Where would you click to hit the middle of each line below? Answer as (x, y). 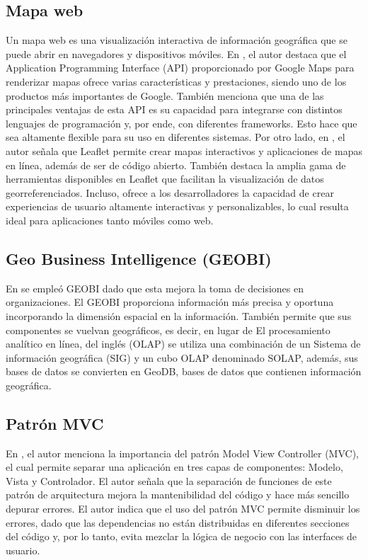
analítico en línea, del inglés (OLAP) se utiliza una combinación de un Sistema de (183, 344)
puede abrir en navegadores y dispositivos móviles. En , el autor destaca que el (176, 53)
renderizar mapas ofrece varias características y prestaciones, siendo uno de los (176, 81)
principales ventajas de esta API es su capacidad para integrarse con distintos (174, 109)
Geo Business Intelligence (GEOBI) (139, 258)
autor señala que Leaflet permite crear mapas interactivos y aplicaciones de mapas (184, 150)
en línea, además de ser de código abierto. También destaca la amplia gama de (176, 165)
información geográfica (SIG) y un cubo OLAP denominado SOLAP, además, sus (182, 357)
